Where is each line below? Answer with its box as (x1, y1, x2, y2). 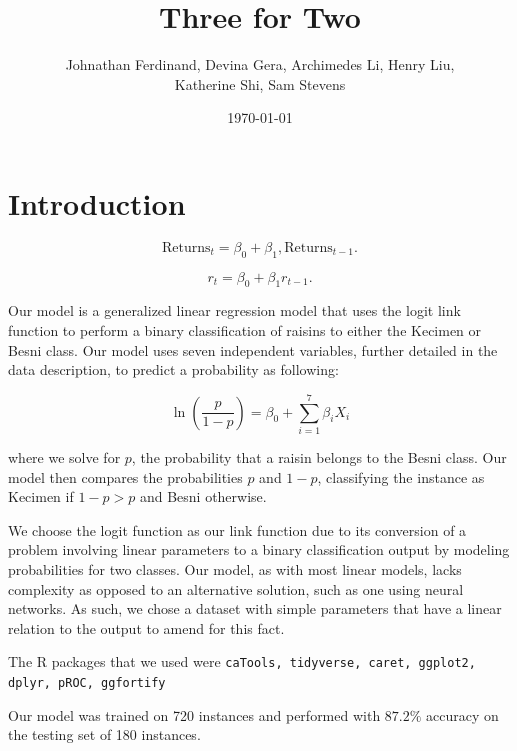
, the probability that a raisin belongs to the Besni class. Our (131, 446, 507, 467)
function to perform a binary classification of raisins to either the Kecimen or (8, 320, 482, 341)
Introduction (8, 182, 186, 223)
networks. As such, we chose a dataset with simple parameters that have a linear (8, 598, 502, 619)
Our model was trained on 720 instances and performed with (8, 704, 381, 725)
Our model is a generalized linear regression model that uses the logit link (8, 300, 461, 321)
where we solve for (8, 446, 121, 467)
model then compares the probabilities (8, 466, 243, 487)
